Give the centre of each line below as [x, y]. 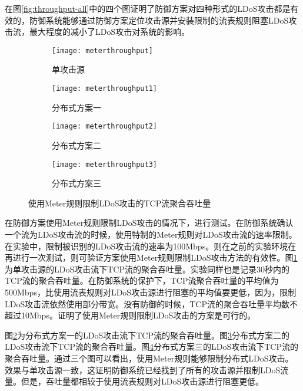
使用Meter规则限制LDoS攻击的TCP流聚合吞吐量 [120, 203]
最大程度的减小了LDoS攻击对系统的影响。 [109, 32]
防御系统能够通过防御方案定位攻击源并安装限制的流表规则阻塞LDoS [159, 20]
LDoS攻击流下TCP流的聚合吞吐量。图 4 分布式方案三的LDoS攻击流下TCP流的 [151, 346]
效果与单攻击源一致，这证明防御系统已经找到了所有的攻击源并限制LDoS [143, 369]
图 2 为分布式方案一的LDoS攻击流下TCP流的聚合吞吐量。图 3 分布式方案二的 [147, 335]
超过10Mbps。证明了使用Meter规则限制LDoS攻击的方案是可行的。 [130, 315]
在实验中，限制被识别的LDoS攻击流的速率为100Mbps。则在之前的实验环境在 [151, 246]
